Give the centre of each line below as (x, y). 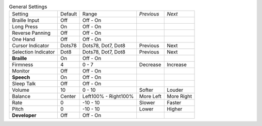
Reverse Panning (31, 33)
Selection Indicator (33, 52)
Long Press (25, 27)
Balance (21, 97)
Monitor (21, 71)
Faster (174, 103)
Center (68, 97)
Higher (174, 109)
